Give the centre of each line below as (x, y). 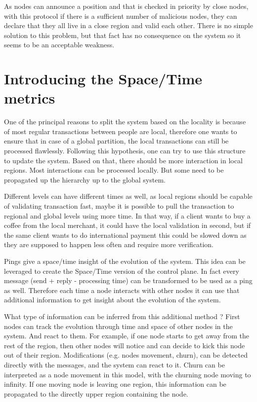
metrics (30, 98)
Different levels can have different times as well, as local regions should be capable (128, 196)
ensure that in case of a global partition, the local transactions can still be (116, 141)
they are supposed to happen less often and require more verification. (109, 244)
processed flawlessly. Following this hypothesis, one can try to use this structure (125, 151)
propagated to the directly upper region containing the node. (96, 393)
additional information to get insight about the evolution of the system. (112, 300)
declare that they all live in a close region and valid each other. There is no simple (128, 25)
